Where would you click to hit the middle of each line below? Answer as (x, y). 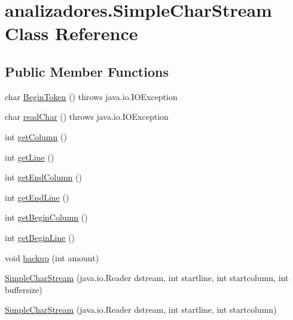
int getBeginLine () (40, 237)
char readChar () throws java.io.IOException (87, 117)
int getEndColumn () (43, 177)
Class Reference (71, 33)
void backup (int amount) (52, 257)
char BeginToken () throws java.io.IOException (91, 96)
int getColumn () (36, 136)
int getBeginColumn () (46, 217)
